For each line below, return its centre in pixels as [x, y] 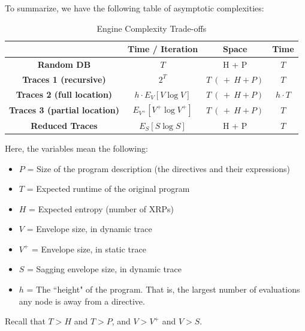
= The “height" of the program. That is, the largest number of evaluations [163, 289]
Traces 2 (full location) [64, 94]
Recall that [25, 321]
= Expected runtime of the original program [108, 189]
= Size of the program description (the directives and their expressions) [158, 168]
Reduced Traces [64, 125]
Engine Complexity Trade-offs [152, 28]
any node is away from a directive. [82, 301]
